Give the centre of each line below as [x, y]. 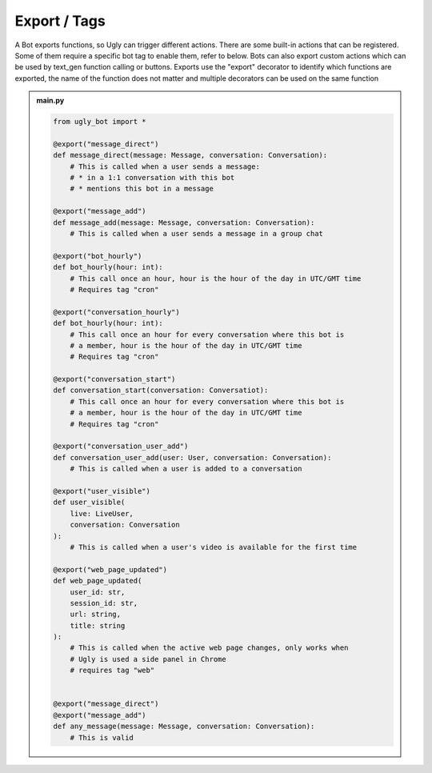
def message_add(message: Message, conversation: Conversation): [184, 222]
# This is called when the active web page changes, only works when [209, 648]
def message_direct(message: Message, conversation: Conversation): [190, 155]
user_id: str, [98, 592]
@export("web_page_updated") [110, 569]
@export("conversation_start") [114, 379]
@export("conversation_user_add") [121, 447]
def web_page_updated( [98, 581]
